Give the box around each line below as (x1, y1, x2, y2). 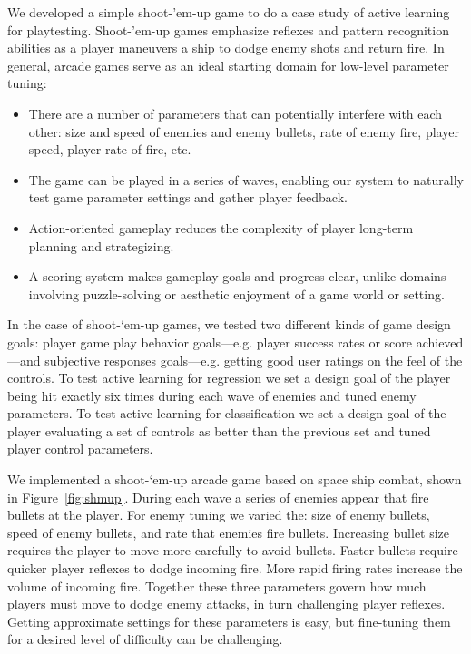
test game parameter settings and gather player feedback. (28, 188, 348, 207)
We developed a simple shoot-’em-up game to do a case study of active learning (7, 3, 450, 21)
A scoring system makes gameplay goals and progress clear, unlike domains (28, 267, 446, 286)
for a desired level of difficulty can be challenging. (7, 630, 283, 649)
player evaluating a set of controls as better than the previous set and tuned (7, 421, 431, 440)
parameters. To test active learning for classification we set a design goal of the (7, 404, 446, 423)
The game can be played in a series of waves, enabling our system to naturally (28, 170, 464, 189)
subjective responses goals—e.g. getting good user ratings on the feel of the (44, 350, 463, 369)
